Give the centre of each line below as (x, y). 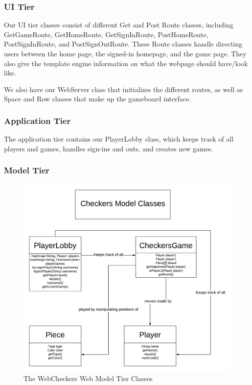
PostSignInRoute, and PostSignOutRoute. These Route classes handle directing (123, 44)
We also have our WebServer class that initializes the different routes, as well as (124, 89)
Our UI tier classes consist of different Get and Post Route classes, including (119, 25)
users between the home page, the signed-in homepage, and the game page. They (125, 53)
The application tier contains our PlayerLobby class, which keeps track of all (119, 139)
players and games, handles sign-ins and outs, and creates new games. (109, 148)
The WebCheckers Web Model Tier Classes (88, 378)
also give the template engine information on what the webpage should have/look (126, 63)
